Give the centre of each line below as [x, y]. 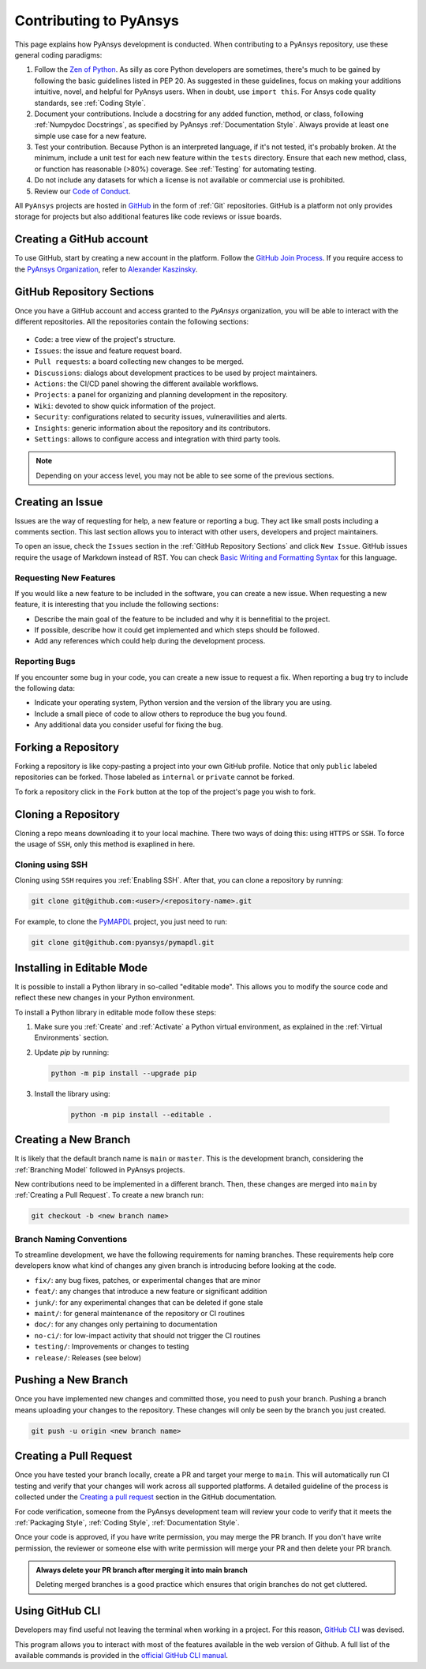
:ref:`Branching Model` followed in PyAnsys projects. [100, 1169]
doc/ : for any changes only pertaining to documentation [126, 1324]
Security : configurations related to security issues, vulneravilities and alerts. [161, 417]
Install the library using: [72, 1093]
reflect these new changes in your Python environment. [105, 998]
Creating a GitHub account [82, 240]
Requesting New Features [65, 578]
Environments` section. [72, 1037]
